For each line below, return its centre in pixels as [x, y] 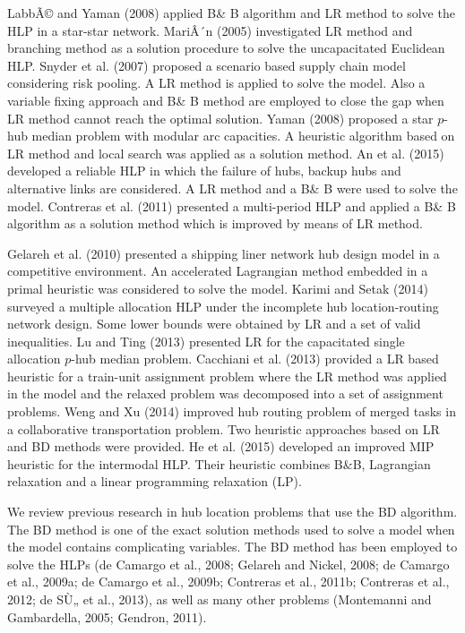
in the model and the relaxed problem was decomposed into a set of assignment [225, 393]
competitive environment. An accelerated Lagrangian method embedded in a [218, 271]
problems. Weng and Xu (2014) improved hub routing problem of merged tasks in [232, 411]
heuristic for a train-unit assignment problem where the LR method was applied [227, 376]
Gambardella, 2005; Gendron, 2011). [107, 616]
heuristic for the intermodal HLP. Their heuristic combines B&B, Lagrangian [219, 463]
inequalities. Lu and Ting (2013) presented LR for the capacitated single [206, 341]
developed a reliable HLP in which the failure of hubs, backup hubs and [204, 171]
